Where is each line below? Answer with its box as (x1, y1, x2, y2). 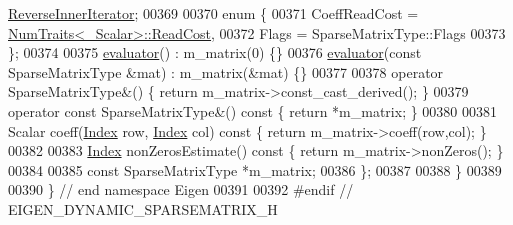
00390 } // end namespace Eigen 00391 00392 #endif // (8, 179, 354, 200)
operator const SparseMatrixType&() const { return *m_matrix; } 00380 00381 (8, 100, 498, 121)
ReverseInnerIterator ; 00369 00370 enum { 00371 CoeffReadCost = (8, 3, 419, 23)
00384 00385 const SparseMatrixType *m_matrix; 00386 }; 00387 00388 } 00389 (8, 159, 502, 180)
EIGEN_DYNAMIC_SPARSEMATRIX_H (8, 198, 278, 219)
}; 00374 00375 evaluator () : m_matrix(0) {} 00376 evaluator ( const (8, 42, 422, 63)
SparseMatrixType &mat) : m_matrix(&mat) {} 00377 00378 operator (8, 61, 444, 82)
